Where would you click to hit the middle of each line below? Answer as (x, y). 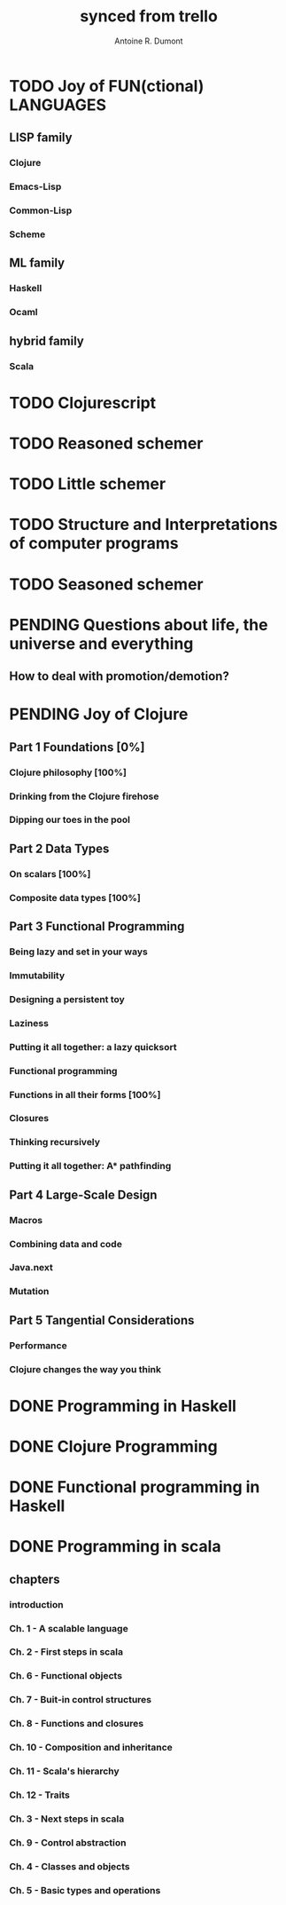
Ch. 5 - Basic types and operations (85, 1890)
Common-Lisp (41, 210)
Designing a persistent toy (67, 999)
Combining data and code (66, 1244)
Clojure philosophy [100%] (68, 772)
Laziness (29, 1023)
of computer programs (94, 544)
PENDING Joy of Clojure (99, 714)
